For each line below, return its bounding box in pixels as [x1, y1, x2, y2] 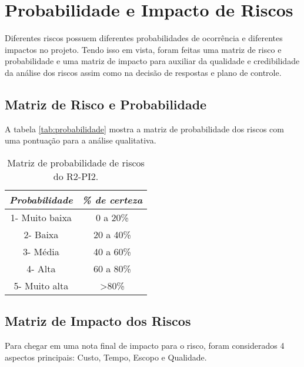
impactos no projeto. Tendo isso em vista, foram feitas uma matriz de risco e [5, 43, 282, 55]
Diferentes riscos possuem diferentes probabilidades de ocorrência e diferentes [5, 32, 283, 44]
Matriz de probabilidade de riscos [7, 155, 145, 169]
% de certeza [82, 192, 143, 206]
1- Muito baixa [10, 210, 72, 224]
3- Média [22, 244, 59, 258]
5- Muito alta [14, 278, 69, 292]
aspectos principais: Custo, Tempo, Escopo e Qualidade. [5, 351, 207, 363]
